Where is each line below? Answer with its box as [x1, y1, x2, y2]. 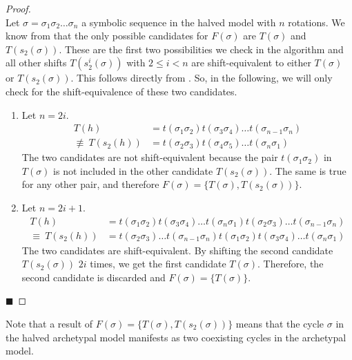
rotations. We [288, 15, 345, 29]
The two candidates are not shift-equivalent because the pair [21, 150, 278, 164]
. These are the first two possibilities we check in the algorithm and [59, 41, 344, 56]
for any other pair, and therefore [21, 177, 159, 191]
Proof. [6, 1, 31, 15]
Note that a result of [6, 316, 93, 331]
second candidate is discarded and [21, 269, 166, 284]
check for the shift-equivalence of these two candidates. [6, 84, 237, 98]
